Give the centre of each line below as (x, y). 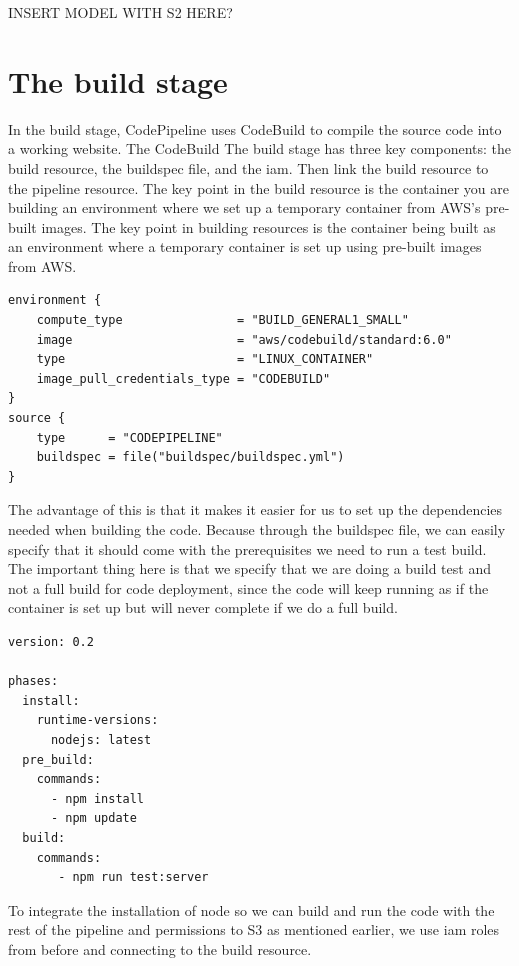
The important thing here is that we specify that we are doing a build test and (249, 568)
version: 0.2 (51, 641)
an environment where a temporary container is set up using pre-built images (245, 246)
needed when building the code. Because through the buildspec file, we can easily (257, 529)
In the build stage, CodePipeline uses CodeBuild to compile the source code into (255, 128)
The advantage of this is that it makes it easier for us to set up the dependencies (255, 509)
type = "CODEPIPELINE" (129, 437)
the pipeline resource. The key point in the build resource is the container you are (258, 187)
